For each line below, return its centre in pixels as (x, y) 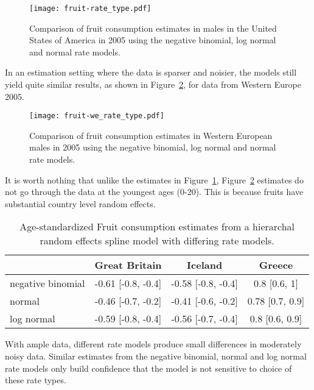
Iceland (205, 265)
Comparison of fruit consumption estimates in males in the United (153, 28)
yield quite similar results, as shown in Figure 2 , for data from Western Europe (153, 84)
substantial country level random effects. (80, 203)
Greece (276, 265)
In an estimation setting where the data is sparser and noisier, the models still (151, 72)
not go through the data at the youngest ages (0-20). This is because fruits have (154, 192)
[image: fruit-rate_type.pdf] (90, 9)
